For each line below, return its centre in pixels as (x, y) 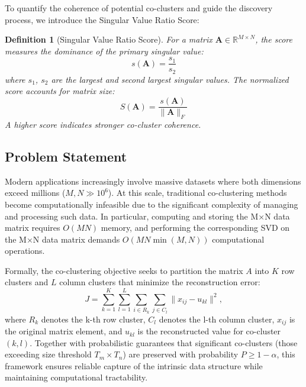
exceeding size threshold (48, 354)
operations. (25, 251)
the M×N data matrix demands (62, 239)
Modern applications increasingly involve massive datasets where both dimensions (153, 181)
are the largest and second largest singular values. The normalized (170, 79)
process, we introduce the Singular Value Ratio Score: (102, 19)
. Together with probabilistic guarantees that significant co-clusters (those (164, 342)
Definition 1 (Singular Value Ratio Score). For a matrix (109, 39)
